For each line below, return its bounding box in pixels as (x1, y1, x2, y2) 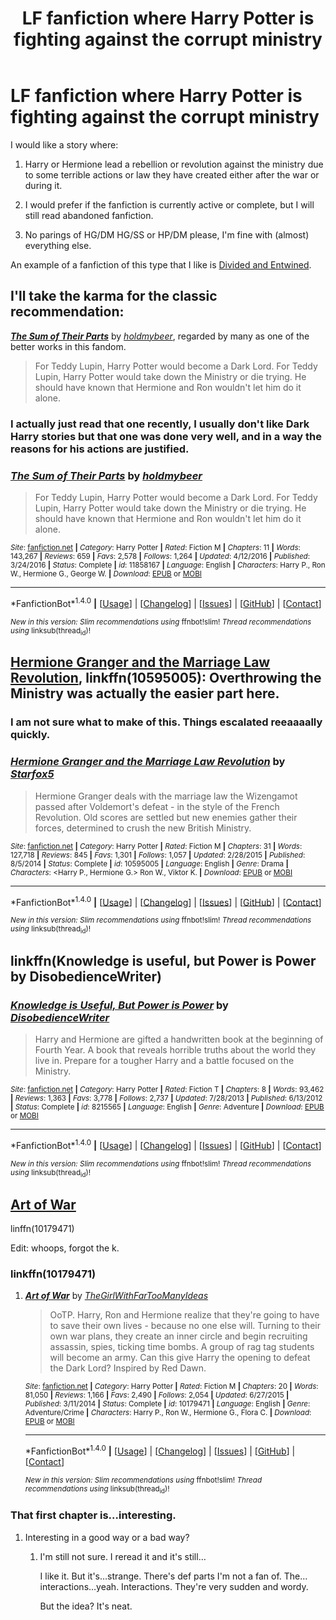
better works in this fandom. (10, 340, 127, 352)
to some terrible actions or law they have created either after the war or (24, 168, 320, 181)
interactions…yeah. (39, 1580, 120, 1592)
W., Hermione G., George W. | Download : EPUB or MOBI (10, 568, 202, 579)
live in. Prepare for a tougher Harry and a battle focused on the (34, 1055, 295, 1067)
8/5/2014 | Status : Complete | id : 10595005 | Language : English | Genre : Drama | (10, 858, 289, 869)
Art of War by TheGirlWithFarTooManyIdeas (24, 1290, 209, 1302)
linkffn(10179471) (10, 1267, 97, 1281)
